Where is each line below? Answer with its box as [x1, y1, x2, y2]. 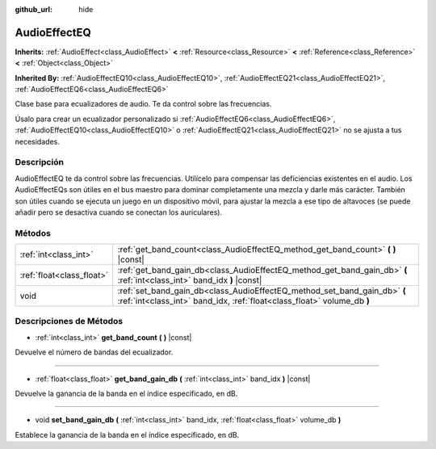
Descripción [15, 157, 65, 168]
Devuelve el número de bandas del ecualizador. [15, 347, 174, 357]
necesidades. [15, 136, 60, 146]
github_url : [15, 5, 52, 14]
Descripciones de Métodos [15, 316, 124, 327]
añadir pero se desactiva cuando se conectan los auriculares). [15, 207, 222, 217]
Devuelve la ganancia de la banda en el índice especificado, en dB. [15, 388, 238, 399]
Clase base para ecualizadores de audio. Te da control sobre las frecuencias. [15, 99, 272, 109]
